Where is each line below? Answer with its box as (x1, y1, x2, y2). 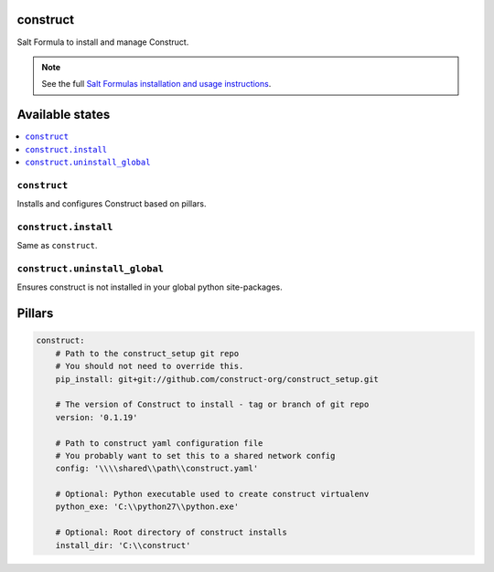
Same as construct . (16, 240, 98, 251)
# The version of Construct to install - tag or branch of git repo (55, 399, 370, 410)
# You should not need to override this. (55, 361, 244, 372)
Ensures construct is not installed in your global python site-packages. (16, 281, 283, 292)
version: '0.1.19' (55, 412, 138, 422)
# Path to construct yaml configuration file (55, 438, 263, 448)
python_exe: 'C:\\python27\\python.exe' (55, 502, 240, 512)
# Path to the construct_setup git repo (55, 348, 240, 358)
